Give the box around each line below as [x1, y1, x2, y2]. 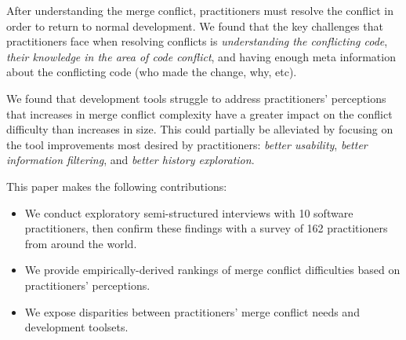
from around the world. [24, 235, 137, 251]
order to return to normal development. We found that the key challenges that [6, 17, 383, 34]
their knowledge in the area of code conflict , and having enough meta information [6, 48, 396, 64]
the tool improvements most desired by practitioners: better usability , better [6, 136, 368, 152]
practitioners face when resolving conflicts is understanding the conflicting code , [6, 33, 388, 49]
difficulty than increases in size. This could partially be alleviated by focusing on [6, 121, 393, 137]
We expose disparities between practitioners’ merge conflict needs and [24, 303, 360, 320]
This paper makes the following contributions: [6, 177, 227, 194]
